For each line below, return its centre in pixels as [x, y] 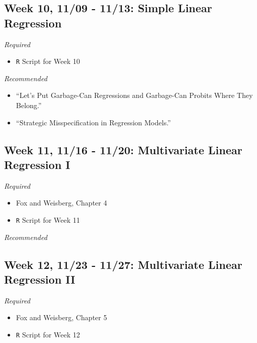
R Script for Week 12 [48, 335]
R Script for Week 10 [48, 61]
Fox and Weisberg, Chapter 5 [61, 317]
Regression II [40, 279]
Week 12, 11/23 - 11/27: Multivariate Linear [123, 264]
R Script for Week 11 [48, 220]
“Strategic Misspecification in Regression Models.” [93, 122]
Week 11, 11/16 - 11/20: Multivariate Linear [123, 149]
